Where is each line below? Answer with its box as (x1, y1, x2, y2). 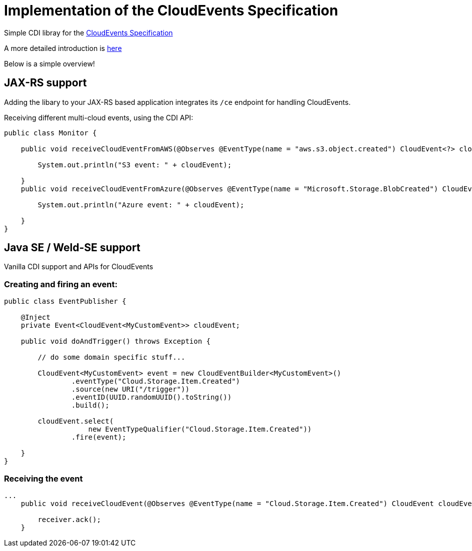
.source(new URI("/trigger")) (71, 385, 189, 394)
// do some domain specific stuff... (37, 353, 185, 362)
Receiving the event (4, 473, 83, 484)
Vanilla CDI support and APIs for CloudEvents (4, 262, 153, 271)
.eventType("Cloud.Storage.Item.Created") (71, 377, 240, 386)
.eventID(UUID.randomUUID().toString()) (71, 393, 232, 402)
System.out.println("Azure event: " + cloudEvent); (37, 200, 244, 209)
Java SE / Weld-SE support (4, 241, 140, 254)
